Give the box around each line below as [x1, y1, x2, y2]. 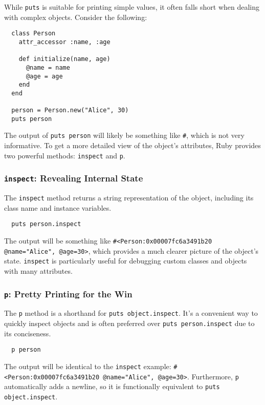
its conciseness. [4, 328, 51, 338]
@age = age [26, 72, 63, 80]
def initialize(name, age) [18, 55, 111, 63]
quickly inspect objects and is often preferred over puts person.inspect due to [4, 318, 255, 329]
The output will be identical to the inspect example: [4, 360, 171, 371]
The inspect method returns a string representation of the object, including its [4, 192, 254, 203]
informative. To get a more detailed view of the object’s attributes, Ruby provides [4, 140, 261, 151]
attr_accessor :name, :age [18, 38, 111, 46]
